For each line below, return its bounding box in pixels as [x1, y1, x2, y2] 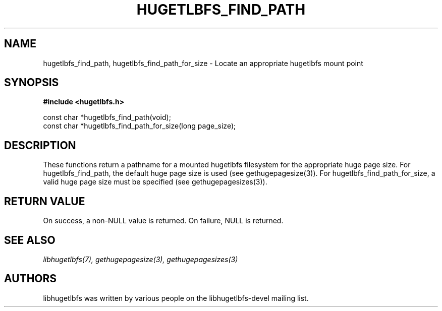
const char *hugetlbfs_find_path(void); [43, 113, 171, 122]
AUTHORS [4, 272, 57, 285]
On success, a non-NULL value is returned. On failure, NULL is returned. [43, 216, 284, 225]
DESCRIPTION [4, 139, 76, 152]
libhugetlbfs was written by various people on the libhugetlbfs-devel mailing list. [43, 293, 309, 302]
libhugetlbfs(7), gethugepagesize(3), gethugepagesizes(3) [43, 255, 238, 264]
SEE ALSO [4, 233, 56, 246]
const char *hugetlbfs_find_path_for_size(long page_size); [43, 121, 236, 131]
